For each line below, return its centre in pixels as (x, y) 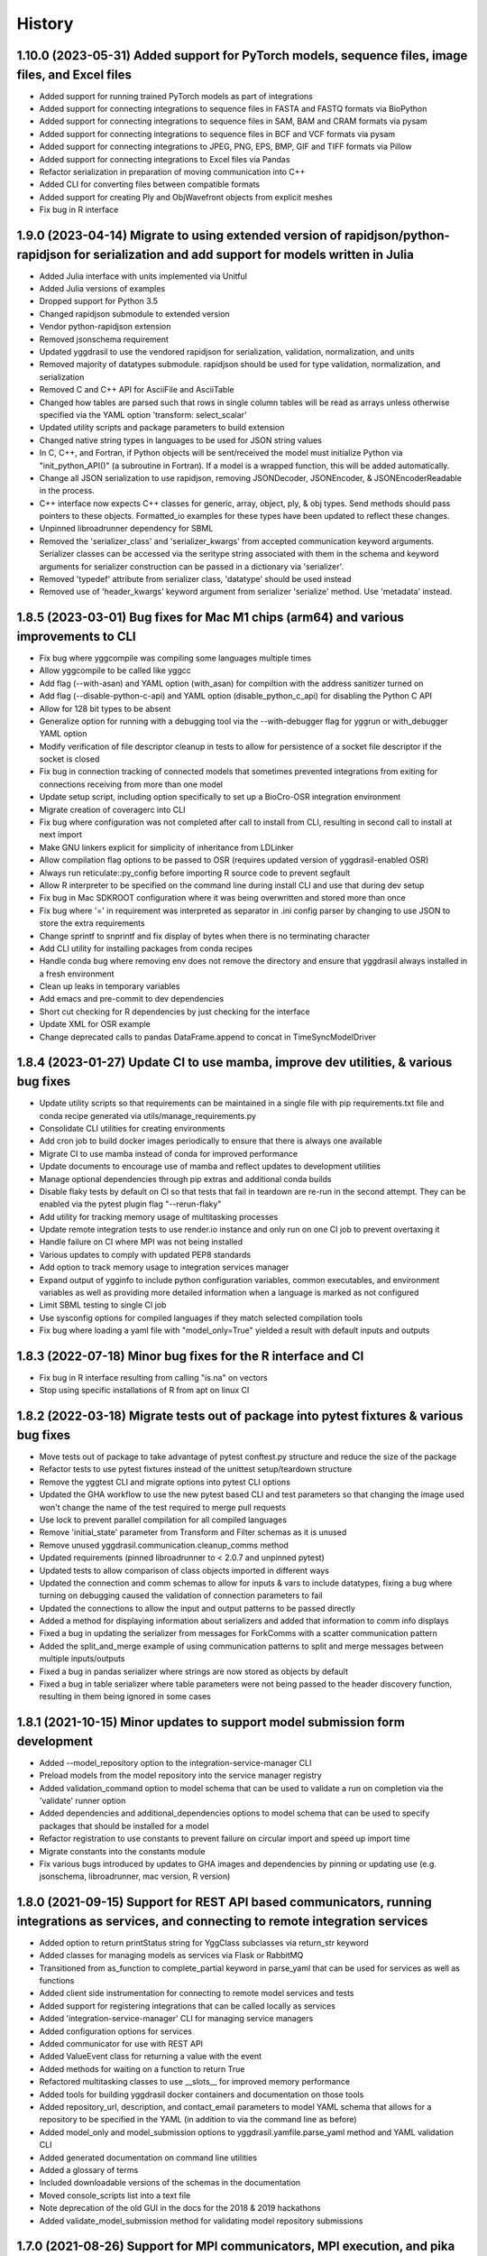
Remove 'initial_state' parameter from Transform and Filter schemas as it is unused (193, 1532)
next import (61, 835)
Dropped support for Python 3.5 (98, 301)
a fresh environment (77, 974)
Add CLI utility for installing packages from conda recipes (146, 948)
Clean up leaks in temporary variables (110, 986)
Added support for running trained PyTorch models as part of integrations (176, 96)
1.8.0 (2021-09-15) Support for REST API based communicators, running (224, 1903)
